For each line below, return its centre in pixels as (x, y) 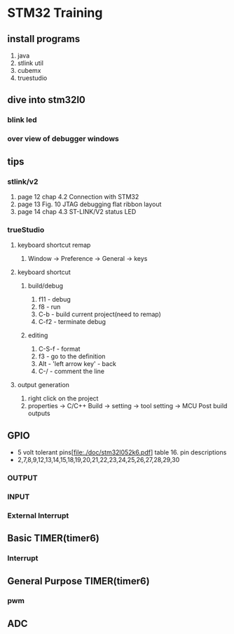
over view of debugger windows (63, 139)
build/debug (46, 286)
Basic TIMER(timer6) (53, 538)
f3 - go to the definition (72, 356)
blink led (22, 120)
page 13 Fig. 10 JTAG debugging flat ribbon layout (89, 204)
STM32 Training (55, 13)
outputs (39, 413)
